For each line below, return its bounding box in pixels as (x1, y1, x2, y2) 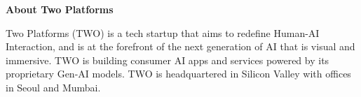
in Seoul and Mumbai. (6, 80, 101, 94)
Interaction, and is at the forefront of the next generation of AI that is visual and (6, 39, 355, 54)
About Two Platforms (6, 2, 114, 16)
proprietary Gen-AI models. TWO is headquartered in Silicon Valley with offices (6, 66, 351, 81)
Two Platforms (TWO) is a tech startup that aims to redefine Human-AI (6, 25, 320, 40)
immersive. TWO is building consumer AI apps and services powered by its (6, 52, 329, 67)
